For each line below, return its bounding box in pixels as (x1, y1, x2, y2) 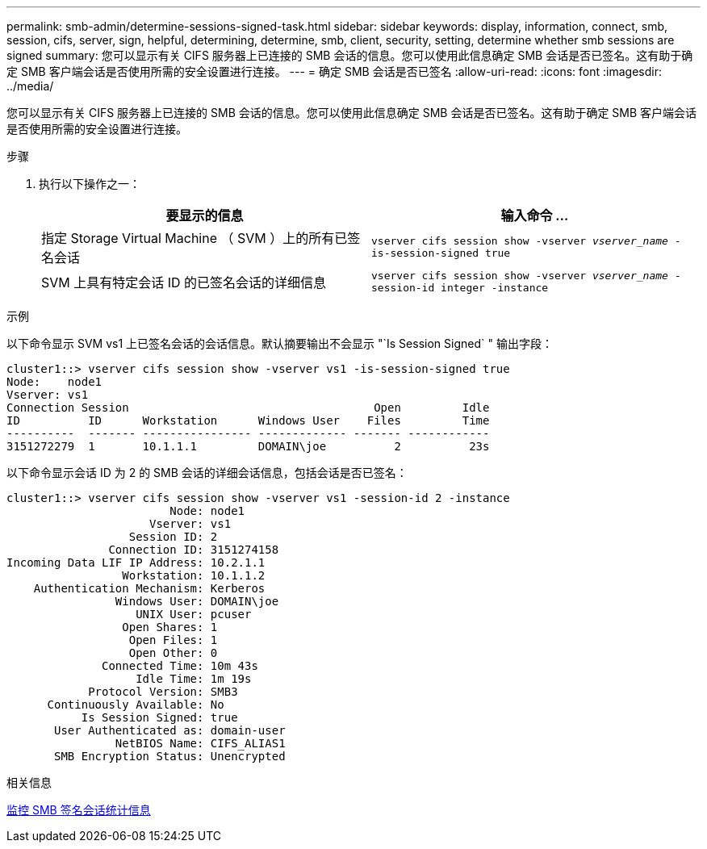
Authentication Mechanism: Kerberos (33, 582, 266, 595)
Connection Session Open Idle (6, 401, 490, 414)
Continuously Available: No (47, 698, 224, 711)
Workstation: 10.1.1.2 (122, 569, 266, 582)
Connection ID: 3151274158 (108, 543, 279, 556)
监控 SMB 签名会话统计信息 (6, 803, 151, 817)
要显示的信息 (165, 207, 244, 224)
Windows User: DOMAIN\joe (115, 595, 279, 608)
